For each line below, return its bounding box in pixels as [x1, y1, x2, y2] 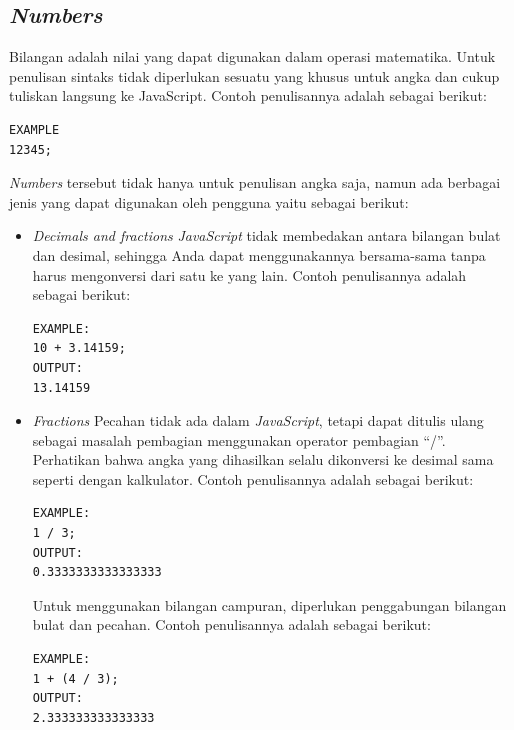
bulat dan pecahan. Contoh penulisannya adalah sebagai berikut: [32, 614, 431, 635]
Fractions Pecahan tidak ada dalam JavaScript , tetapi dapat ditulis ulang [32, 410, 484, 431]
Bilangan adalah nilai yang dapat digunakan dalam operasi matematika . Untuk [9, 46, 496, 67]
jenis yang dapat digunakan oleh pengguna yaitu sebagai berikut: [9, 191, 409, 212]
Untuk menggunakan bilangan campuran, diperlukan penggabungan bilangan [32, 594, 507, 615]
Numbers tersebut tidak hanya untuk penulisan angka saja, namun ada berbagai [9, 172, 501, 193]
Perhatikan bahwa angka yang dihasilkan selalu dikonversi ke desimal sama [32, 449, 494, 470]
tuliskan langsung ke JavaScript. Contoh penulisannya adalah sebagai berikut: [9, 85, 487, 106]
